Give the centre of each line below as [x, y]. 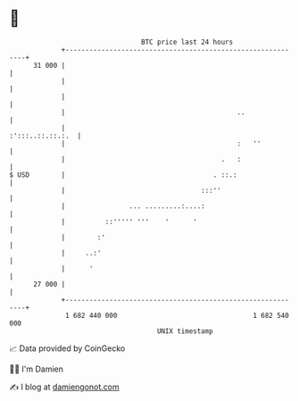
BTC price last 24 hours [187, 42]
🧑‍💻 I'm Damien [37, 369]
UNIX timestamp [185, 331]
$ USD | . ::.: [124, 175]
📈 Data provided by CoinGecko [67, 348]
